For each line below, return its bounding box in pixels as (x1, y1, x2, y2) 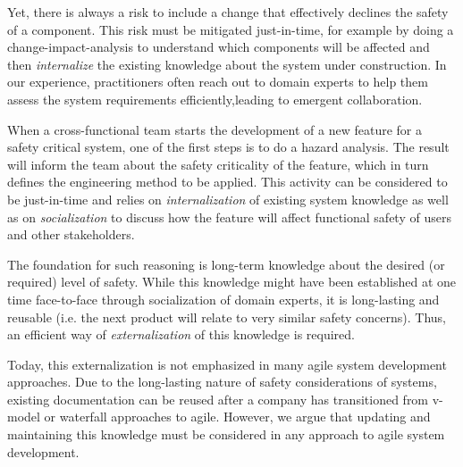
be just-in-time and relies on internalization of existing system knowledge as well (7, 189, 449, 208)
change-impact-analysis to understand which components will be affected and (7, 38, 430, 56)
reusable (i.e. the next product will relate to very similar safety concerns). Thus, (7, 307, 446, 326)
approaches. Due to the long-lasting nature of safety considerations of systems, (7, 372, 437, 391)
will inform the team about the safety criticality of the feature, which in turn (7, 154, 429, 173)
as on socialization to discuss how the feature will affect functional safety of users (7, 207, 451, 226)
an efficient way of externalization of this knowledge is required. (7, 325, 355, 344)
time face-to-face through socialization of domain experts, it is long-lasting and (7, 289, 440, 308)
